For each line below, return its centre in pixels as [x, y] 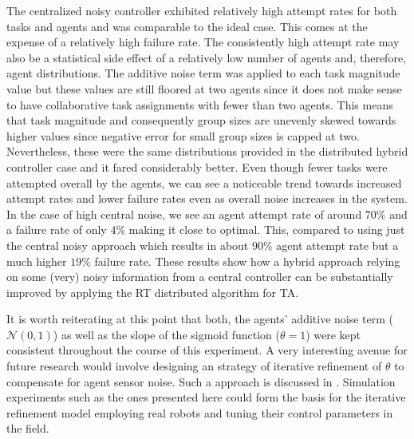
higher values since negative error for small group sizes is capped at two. [183, 135]
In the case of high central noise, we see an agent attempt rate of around [184, 214]
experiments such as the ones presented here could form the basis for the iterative [206, 397]
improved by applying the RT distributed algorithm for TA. [153, 292]
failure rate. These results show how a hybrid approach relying [247, 261]
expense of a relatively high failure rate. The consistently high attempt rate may [203, 42]
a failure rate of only [57, 229]
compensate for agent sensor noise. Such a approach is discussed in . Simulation [201, 381]
